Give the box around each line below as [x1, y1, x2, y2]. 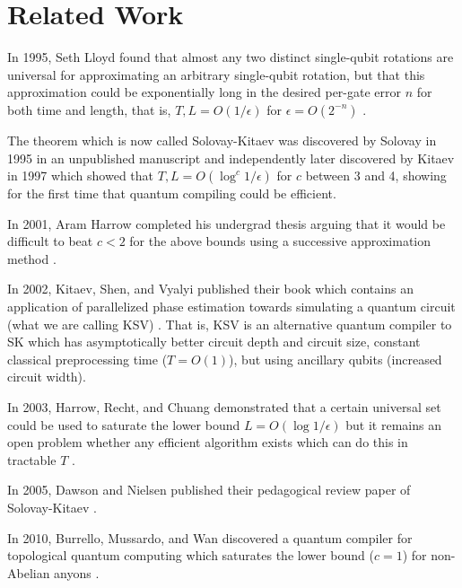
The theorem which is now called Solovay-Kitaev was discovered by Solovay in [7, 130, 437, 149]
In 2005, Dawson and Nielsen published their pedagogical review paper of [7, 480, 411, 499]
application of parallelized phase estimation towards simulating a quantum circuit [7, 297, 456, 316]
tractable [7, 450, 57, 469]
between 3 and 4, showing [305, 166, 447, 185]
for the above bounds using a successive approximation [129, 232, 431, 250]
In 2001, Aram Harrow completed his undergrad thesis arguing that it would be [7, 214, 446, 233]
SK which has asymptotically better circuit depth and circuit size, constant [7, 332, 421, 351]
